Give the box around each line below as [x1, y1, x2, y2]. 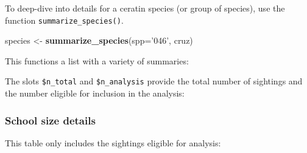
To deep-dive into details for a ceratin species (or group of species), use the [5, 2, 285, 14]
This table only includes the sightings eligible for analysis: [5, 136, 221, 149]
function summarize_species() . [5, 13, 124, 26]
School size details [5, 112, 96, 127]
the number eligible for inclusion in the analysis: [5, 87, 185, 100]
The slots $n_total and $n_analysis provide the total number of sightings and [5, 75, 303, 87]
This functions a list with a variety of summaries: [5, 54, 189, 67]
